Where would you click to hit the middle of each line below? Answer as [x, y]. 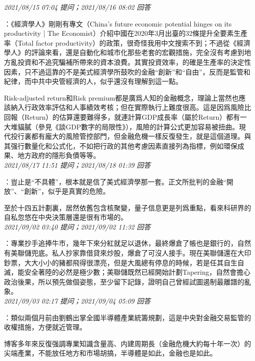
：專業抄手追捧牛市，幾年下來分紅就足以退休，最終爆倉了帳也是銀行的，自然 [127, 243]
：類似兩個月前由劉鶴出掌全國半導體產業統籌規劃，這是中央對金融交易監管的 [127, 317]
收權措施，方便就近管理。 [45, 327]
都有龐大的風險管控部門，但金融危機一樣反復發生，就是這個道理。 [138, 136]
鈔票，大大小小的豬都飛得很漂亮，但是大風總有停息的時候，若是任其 [114, 262]
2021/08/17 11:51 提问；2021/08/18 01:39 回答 [77, 165]
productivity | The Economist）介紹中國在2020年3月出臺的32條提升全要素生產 [126, 33]
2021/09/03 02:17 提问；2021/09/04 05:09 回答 [77, 301]
